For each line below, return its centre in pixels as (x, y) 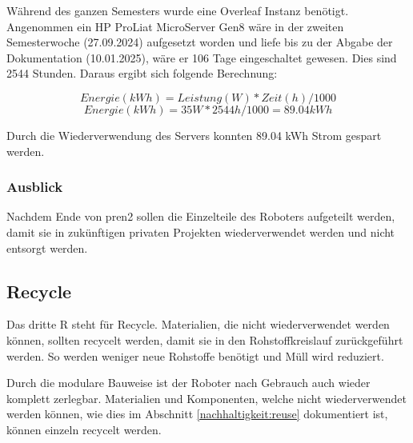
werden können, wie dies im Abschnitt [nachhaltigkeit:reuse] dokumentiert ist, (197, 414)
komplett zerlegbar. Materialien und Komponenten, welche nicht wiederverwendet (206, 398)
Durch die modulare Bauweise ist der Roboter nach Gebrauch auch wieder (188, 383)
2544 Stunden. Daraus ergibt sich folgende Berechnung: (142, 73)
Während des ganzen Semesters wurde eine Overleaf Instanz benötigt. (178, 10)
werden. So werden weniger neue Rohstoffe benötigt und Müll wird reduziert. (195, 355)
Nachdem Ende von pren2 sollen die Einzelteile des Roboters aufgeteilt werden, (201, 216)
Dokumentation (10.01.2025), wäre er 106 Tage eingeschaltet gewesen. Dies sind (202, 57)
